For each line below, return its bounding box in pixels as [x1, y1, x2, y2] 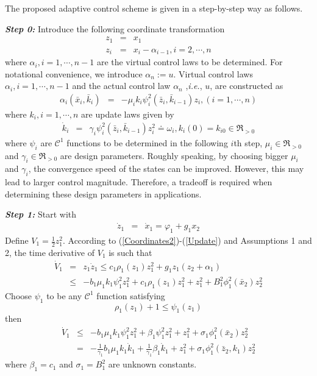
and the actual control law [72, 79, 171, 92]
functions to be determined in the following [66, 136, 228, 149]
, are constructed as [210, 79, 283, 92]
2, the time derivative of [5, 246, 95, 258]
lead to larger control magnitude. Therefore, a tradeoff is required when [5, 176, 272, 188]
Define [5, 234, 29, 247]
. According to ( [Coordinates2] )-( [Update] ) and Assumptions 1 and [62, 234, 312, 247]
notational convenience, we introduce [5, 67, 143, 80]
